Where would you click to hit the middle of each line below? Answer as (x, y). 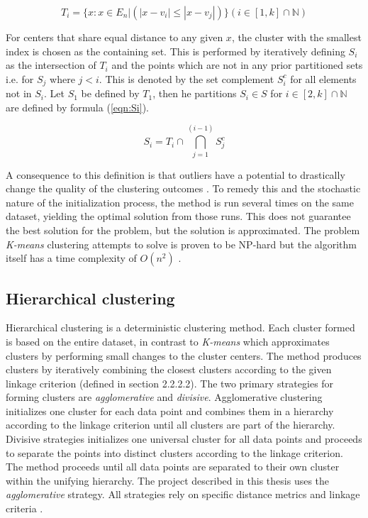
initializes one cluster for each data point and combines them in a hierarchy (170, 410)
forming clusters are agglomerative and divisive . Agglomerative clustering (164, 397)
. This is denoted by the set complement (186, 78)
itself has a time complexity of (71, 258)
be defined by (110, 93)
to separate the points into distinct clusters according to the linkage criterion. (174, 452)
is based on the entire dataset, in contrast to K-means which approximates (168, 341)
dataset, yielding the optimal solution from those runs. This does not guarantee (178, 216)
